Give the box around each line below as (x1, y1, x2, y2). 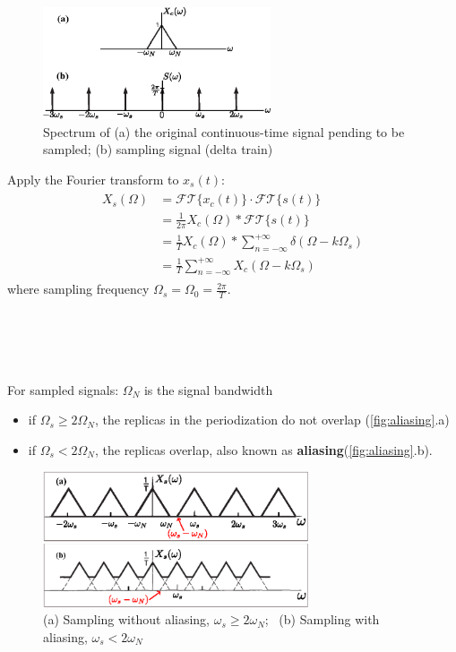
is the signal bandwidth (143, 380, 273, 399)
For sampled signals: (7, 380, 119, 399)
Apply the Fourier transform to (7, 169, 179, 188)
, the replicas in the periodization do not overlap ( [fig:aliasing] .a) (94, 410, 450, 429)
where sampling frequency (7, 279, 150, 298)
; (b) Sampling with (264, 610, 380, 629)
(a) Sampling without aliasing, (43, 610, 211, 629)
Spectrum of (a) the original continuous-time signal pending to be (43, 122, 405, 141)
